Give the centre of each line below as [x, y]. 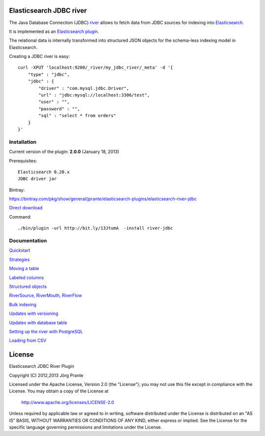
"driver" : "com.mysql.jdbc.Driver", [84, 88]
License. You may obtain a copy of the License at [59, 391]
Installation [23, 142]
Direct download [26, 208]
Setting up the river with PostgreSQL [46, 332]
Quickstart [20, 251]
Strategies [19, 259]
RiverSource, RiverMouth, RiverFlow [45, 295]
